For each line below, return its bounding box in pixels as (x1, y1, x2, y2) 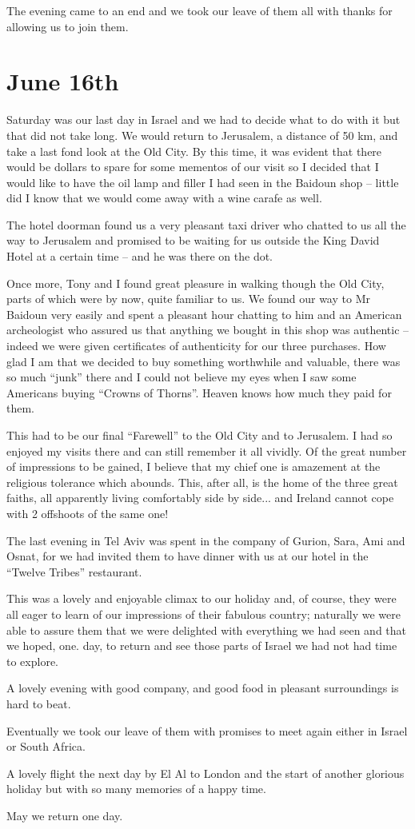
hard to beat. (6, 695, 71, 711)
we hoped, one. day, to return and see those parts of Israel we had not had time (6, 637, 397, 654)
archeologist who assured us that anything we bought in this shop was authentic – (6, 321, 409, 338)
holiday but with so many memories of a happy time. (6, 780, 266, 797)
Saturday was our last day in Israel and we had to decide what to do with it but (6, 111, 401, 128)
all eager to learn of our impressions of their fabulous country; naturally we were (6, 605, 401, 622)
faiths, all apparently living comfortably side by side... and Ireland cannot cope (6, 489, 394, 506)
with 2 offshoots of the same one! (6, 504, 169, 521)
